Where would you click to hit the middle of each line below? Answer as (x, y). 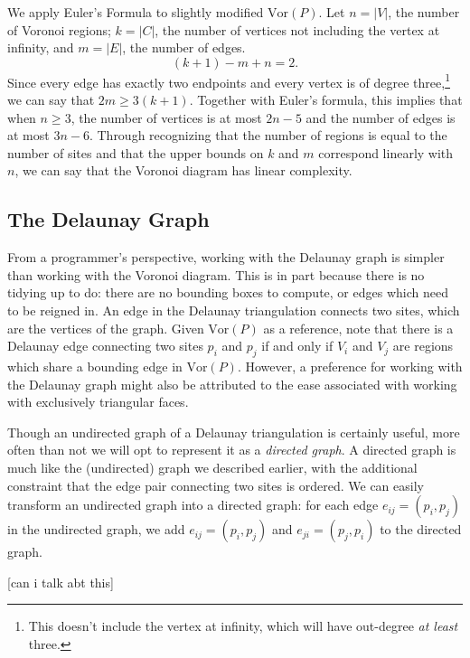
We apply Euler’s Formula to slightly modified (136, 12)
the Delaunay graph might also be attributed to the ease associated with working (232, 384)
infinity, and (41, 47)
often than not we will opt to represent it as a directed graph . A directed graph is (232, 450)
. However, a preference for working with (350, 366)
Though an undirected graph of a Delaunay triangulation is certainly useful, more (234, 432)
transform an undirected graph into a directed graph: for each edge (193, 505)
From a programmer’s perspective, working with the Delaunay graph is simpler (226, 257)
